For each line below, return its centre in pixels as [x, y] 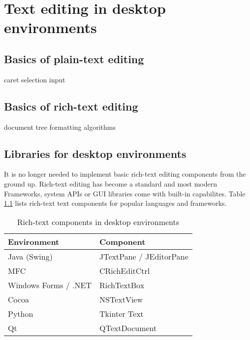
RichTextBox [122, 285]
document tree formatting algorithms [60, 127]
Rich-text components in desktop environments [98, 222]
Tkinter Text [122, 313]
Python [21, 313]
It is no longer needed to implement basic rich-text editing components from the [125, 174]
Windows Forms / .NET [50, 285]
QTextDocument [128, 328]
